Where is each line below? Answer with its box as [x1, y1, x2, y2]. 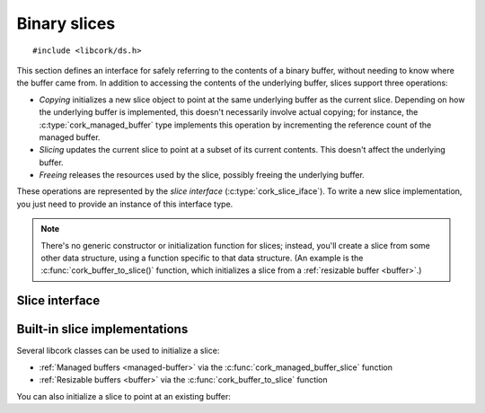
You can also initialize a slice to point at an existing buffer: [16, 391, 231, 401]
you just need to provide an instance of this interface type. [16, 198, 234, 209]
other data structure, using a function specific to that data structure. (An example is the [40, 252, 364, 264]
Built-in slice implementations [16, 321, 189, 337]
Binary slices [16, 13, 116, 33]
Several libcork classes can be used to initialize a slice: [16, 346, 220, 356]
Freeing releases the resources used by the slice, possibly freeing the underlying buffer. [39, 170, 366, 180]
